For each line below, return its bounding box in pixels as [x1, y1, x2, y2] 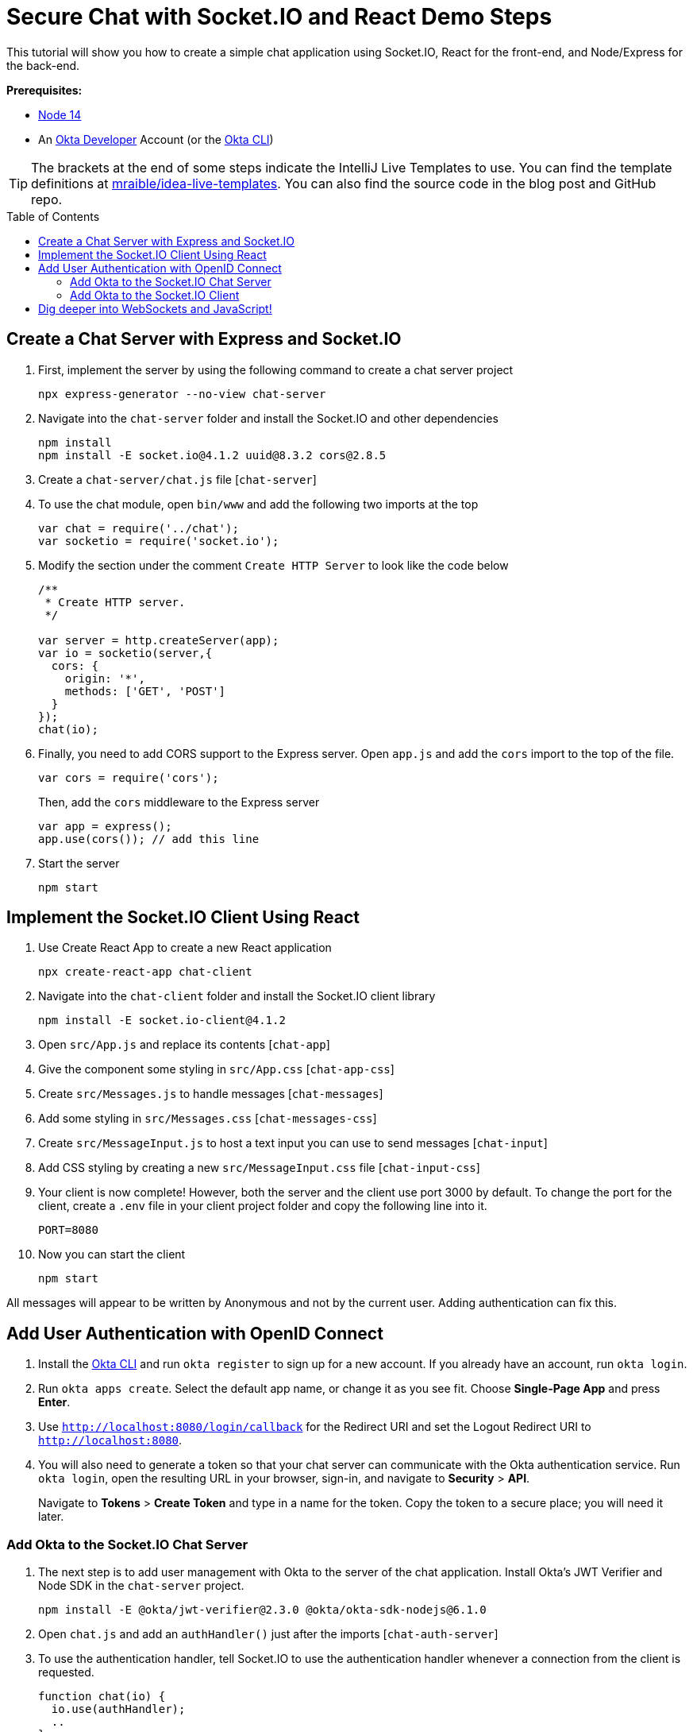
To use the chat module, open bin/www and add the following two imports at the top [38, 497, 479, 511]
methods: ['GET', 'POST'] [64, 684, 226, 698]
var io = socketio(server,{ [38, 646, 213, 659]
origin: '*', [64, 671, 145, 685]
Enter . [38, 1395, 71, 1409]
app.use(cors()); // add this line [38, 832, 260, 845]
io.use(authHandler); [51, 1703, 186, 1716]
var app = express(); [38, 819, 172, 833]
